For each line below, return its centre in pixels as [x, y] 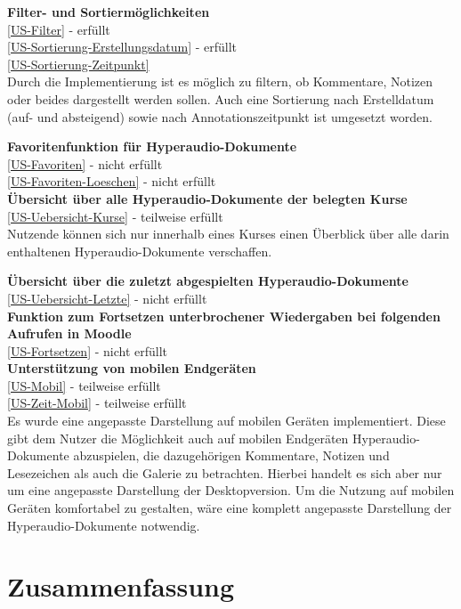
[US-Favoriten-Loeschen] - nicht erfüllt [112, 181]
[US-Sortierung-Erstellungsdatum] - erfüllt [122, 47]
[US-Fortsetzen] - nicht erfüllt [88, 350]
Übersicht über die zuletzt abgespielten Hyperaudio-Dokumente [208, 281]
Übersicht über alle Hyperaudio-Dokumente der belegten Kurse [207, 198]
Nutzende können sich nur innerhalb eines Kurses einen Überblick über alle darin [228, 234]
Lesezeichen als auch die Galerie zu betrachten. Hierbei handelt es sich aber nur [225, 472]
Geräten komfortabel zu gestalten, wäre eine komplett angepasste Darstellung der [230, 508]
